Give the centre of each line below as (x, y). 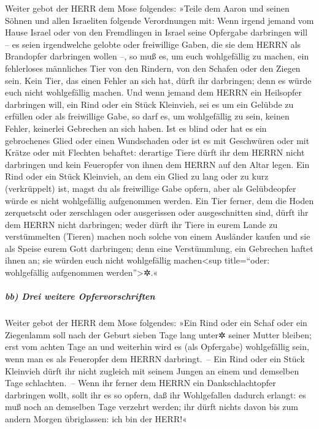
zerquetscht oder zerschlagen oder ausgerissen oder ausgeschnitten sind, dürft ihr (157, 212)
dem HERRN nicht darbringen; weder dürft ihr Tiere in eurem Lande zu (141, 224)
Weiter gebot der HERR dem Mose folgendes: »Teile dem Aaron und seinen (147, 8)
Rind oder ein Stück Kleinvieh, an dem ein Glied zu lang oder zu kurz (137, 176)
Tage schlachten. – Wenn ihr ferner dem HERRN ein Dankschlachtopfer (140, 383)
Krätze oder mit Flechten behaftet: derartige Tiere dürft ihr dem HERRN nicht (155, 152)
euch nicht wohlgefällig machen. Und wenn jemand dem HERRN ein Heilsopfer (154, 92)
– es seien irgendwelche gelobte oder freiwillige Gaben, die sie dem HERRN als (153, 44)
